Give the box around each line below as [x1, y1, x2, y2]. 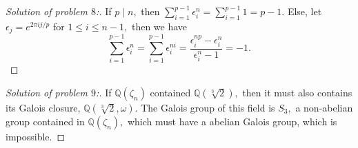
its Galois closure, [6, 100, 81, 114]
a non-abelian [295, 100, 353, 114]
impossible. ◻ [6, 129, 66, 143]
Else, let [287, 4, 322, 18]
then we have [131, 19, 188, 33]
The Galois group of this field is [141, 100, 275, 114]
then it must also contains [242, 85, 352, 99]
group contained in [6, 114, 85, 128]
